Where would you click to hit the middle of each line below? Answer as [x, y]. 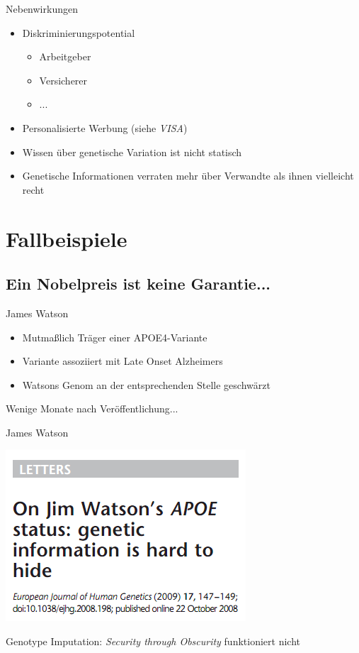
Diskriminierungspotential [79, 32]
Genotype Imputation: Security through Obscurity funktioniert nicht [153, 641]
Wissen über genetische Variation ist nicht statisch [132, 152]
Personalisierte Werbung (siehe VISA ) [105, 127]
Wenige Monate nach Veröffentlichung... [92, 408]
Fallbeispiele [67, 238]
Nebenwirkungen [42, 9]
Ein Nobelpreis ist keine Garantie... [138, 284]
